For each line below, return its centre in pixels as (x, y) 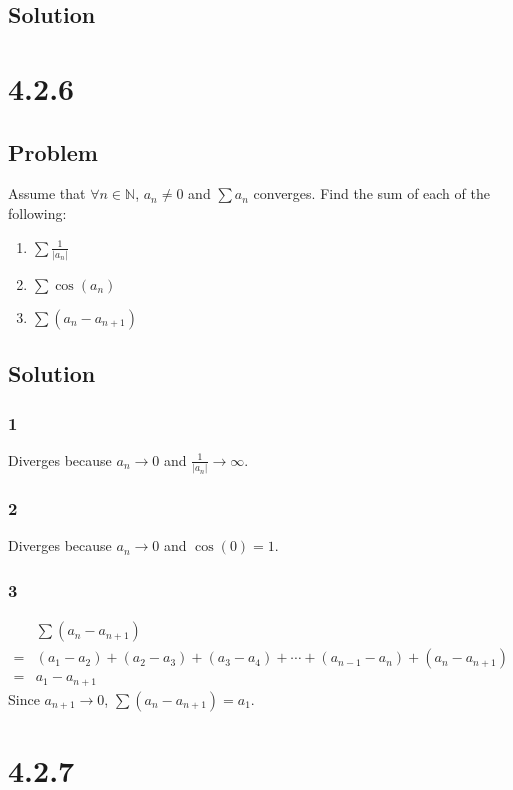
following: (37, 212)
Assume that (47, 193)
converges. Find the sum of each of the (371, 193)
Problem (53, 151)
